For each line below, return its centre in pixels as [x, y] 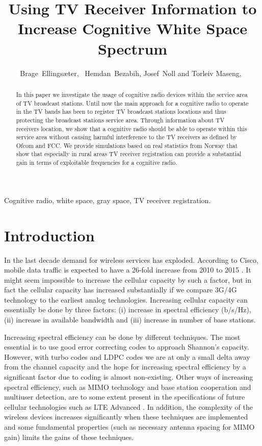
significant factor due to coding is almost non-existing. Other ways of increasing [129, 377]
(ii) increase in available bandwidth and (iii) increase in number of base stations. [130, 320]
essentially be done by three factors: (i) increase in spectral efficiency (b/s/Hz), [128, 309]
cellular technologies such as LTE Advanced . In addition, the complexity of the [128, 406]
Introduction [49, 235]
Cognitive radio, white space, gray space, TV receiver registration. [108, 200]
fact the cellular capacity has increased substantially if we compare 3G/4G [121, 290]
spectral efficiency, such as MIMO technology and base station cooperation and [128, 387]
